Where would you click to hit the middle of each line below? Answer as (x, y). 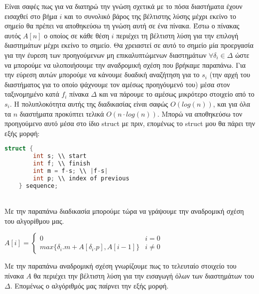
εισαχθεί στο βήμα (31, 16)
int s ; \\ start (60, 156)
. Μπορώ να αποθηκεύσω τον (200, 113)
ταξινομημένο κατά (32, 94)
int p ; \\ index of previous (81, 178)
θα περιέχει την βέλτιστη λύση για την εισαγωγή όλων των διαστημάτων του (144, 275)
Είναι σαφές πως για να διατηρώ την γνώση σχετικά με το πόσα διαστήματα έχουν (124, 6)
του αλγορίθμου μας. (34, 220)
